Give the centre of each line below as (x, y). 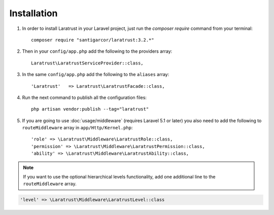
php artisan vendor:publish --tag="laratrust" (90, 109)
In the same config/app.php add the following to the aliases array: (96, 75)
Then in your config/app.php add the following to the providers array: (97, 51)
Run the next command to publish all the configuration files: (84, 97)
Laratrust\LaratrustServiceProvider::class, (88, 63)
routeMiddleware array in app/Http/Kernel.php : (77, 128)
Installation (33, 13)
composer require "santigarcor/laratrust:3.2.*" (93, 40)
